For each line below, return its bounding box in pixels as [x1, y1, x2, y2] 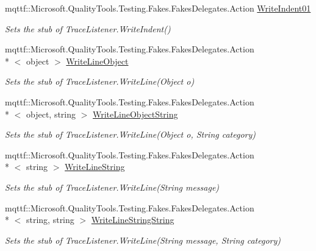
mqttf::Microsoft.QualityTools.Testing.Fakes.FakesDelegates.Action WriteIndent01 [5, 2, 311, 14]
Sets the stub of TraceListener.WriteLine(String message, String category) [5, 233, 281, 246]
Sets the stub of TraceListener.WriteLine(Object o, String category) [5, 128, 256, 141]
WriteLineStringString [91, 213, 174, 226]
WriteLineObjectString [93, 107, 178, 120]
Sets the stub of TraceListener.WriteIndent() [5, 22, 171, 35]
